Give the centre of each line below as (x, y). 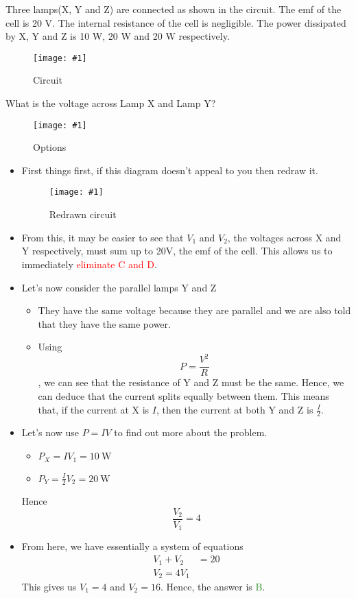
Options (50, 147)
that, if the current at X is (94, 409)
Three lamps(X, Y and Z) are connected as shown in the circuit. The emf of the (174, 9)
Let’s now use (50, 432)
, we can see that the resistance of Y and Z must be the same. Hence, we (191, 382)
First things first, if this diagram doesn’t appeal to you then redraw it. (170, 170)
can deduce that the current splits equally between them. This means (183, 396)
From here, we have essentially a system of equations (132, 546)
